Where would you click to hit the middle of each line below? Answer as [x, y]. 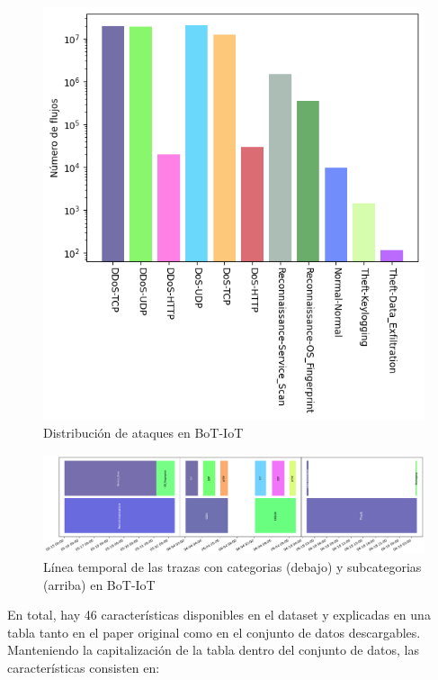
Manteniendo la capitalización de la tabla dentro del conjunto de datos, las [213, 650]
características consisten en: [84, 667]
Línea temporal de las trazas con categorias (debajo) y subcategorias [232, 566]
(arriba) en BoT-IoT [99, 584]
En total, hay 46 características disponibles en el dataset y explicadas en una [219, 615]
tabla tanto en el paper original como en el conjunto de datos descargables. [214, 632]
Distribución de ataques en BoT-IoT [143, 433]
